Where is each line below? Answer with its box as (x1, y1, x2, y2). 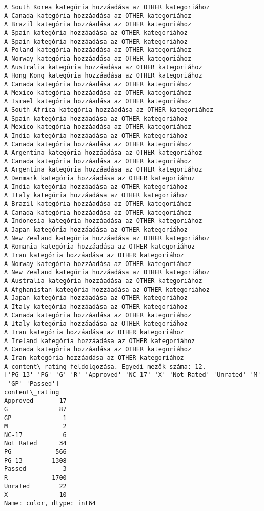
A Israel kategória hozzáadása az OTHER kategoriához (4, 98, 192, 105)
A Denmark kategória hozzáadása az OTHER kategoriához (4, 175, 195, 182)
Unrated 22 (4, 482, 67, 490)
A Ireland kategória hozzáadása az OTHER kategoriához (4, 337, 195, 345)
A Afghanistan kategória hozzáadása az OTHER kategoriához (4, 286, 210, 293)
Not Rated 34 (4, 440, 67, 447)
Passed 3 (4, 465, 67, 473)
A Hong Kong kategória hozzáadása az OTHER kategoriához (4, 72, 202, 80)
